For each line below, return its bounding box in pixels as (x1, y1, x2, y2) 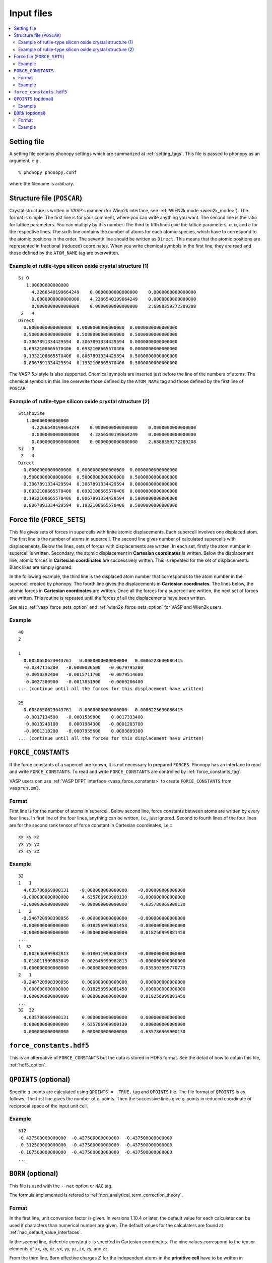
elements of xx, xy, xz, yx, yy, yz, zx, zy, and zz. (9, 1246, 109, 1252)
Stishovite (18, 411, 45, 416)
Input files (9, 8, 53, 19)
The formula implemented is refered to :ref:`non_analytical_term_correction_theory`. (9, 1192, 183, 1198)
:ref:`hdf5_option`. (9, 1061, 47, 1068)
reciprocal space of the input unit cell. (9, 1103, 88, 1109)
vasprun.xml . (9, 785, 40, 791)
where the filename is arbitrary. (9, 181, 75, 187)
